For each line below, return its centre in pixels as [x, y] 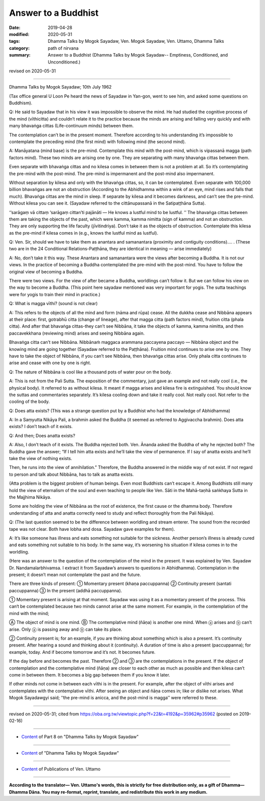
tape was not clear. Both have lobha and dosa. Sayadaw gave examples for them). [92, 529]
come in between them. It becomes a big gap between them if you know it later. [90, 675]
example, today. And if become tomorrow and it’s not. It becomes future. [82, 652]
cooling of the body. [29, 401]
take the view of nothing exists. [40, 459]
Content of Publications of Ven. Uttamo [61, 769]
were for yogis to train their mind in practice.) [55, 294]
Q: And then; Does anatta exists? [42, 435]
